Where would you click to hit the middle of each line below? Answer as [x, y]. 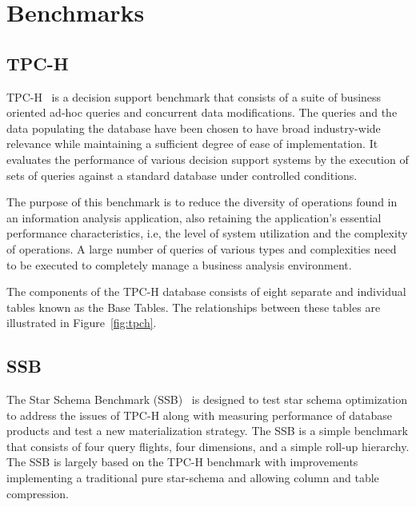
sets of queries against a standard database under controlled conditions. [182, 175]
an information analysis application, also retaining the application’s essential [194, 217]
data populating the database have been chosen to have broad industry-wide [194, 128]
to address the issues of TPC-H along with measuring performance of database [199, 415]
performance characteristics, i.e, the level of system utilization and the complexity [207, 233]
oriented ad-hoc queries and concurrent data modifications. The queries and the [202, 112]
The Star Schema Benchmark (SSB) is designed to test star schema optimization [207, 399]
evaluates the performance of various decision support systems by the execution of [208, 159]
